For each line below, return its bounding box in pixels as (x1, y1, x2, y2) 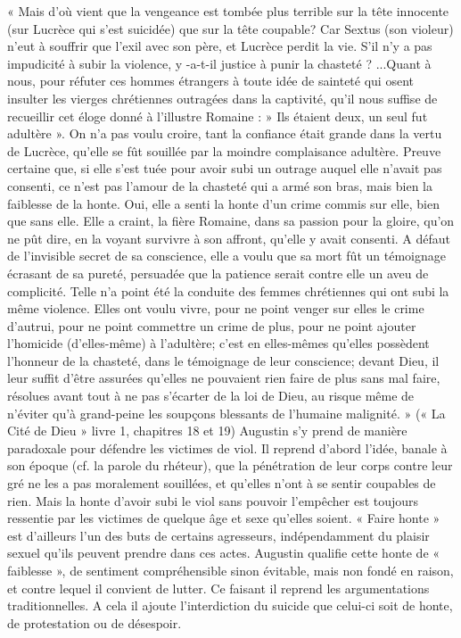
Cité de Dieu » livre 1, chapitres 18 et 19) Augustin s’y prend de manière (7, 421, 407, 440)
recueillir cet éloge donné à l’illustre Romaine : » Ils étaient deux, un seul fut (7, 106, 428, 125)
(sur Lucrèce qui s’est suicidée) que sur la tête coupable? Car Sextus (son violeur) (7, 19, 454, 37)
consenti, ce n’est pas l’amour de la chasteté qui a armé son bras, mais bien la (7, 176, 432, 195)
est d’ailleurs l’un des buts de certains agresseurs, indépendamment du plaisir (7, 526, 430, 544)
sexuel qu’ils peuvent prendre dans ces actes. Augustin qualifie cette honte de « (7, 543, 440, 562)
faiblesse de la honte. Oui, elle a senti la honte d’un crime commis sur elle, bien (7, 194, 440, 212)
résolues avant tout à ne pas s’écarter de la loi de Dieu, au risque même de (7, 386, 415, 405)
